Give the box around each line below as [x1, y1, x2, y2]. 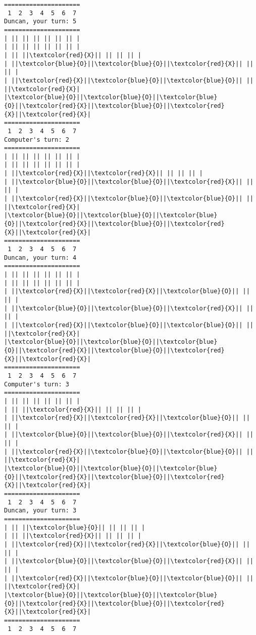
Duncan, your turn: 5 [4, 18, 77, 25]
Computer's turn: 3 [4, 380, 69, 388]
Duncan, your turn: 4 [4, 254, 77, 261]
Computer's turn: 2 [4, 136, 69, 143]
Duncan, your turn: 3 [4, 507, 77, 514]
